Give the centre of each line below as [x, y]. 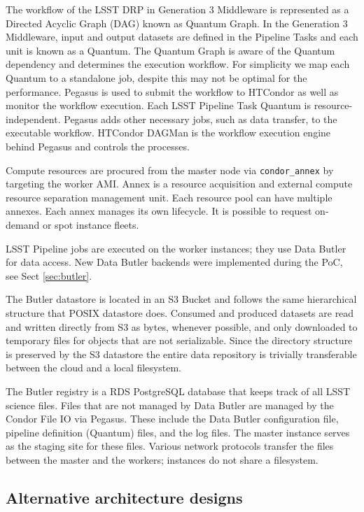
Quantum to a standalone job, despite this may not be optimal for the [156, 77]
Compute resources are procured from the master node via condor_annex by [170, 170]
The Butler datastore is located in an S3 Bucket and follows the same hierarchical [181, 299]
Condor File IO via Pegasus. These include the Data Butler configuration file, [172, 419]
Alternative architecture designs [124, 497]
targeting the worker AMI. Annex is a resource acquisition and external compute [179, 184]
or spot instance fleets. [91, 224]
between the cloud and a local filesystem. [93, 368]
